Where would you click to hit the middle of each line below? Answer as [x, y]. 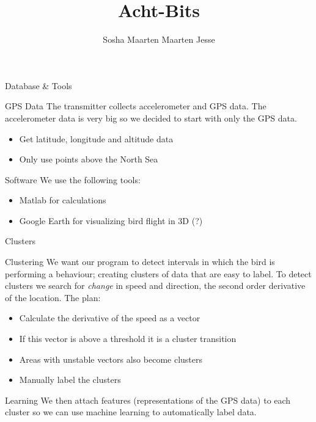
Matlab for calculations [63, 200]
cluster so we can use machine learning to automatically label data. [131, 412]
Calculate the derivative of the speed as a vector [110, 318]
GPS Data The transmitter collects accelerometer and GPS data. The [136, 106]
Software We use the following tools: [73, 179]
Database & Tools [39, 85]
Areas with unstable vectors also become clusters [111, 359]
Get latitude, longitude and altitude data [96, 138]
